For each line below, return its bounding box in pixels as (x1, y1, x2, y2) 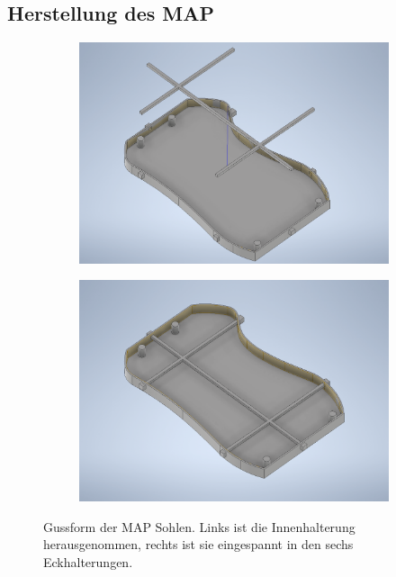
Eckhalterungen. (43, 552, 133, 571)
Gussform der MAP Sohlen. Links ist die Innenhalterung (43, 517, 355, 536)
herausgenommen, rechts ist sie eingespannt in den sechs (43, 535, 354, 554)
